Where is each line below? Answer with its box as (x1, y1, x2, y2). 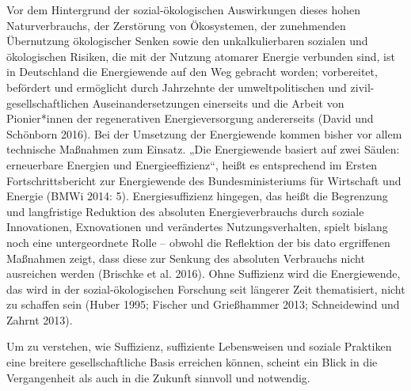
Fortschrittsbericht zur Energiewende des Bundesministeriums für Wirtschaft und (6, 172, 401, 188)
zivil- (350, 78, 375, 95)
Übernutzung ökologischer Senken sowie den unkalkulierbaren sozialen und (6, 32, 368, 49)
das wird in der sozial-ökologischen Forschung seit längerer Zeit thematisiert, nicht (6, 280, 405, 297)
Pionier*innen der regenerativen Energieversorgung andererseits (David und (6, 110, 374, 127)
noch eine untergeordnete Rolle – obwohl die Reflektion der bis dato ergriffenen (6, 233, 390, 250)
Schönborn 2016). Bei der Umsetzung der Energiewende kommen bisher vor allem (6, 125, 402, 142)
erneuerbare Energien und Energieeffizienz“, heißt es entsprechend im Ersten (6, 156, 378, 173)
